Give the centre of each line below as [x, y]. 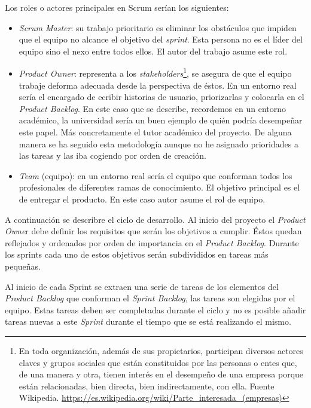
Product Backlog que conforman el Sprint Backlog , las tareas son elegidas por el [150, 298]
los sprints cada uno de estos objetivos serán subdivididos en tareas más [137, 254]
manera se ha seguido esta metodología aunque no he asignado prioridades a [158, 143]
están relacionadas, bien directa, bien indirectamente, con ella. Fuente [147, 386]
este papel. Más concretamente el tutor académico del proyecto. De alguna [155, 132]
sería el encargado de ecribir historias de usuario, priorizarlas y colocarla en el [161, 97]
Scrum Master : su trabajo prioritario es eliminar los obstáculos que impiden [158, 27]
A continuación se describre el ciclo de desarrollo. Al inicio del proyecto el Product [155, 219]
